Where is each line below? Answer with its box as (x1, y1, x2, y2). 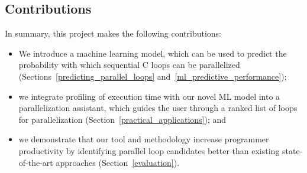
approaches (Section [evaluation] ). (56, 156, 180, 168)
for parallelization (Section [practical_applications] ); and (18, 113, 227, 125)
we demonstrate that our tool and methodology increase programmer (18, 133, 269, 145)
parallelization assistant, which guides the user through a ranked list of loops (18, 102, 298, 114)
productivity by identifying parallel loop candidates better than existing (18, 144, 280, 156)
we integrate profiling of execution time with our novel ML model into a (18, 90, 280, 102)
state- (282, 144, 303, 156)
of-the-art (18, 156, 53, 168)
